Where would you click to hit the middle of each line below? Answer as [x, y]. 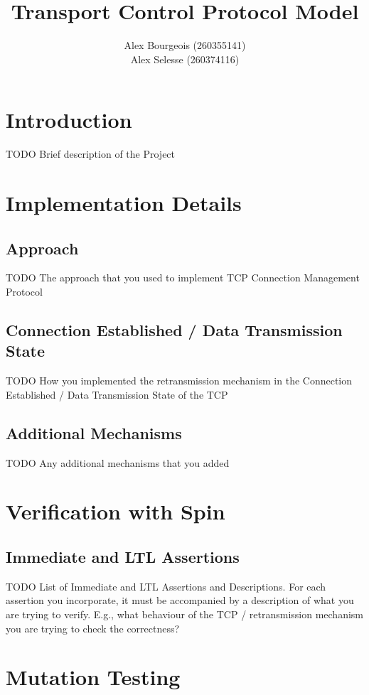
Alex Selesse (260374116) [185, 59]
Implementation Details [124, 203]
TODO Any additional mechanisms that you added [118, 462]
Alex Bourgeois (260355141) [185, 45]
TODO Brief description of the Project [91, 154]
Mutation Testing [93, 677]
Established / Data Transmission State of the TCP [117, 394]
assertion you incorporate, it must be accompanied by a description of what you [180, 600]
